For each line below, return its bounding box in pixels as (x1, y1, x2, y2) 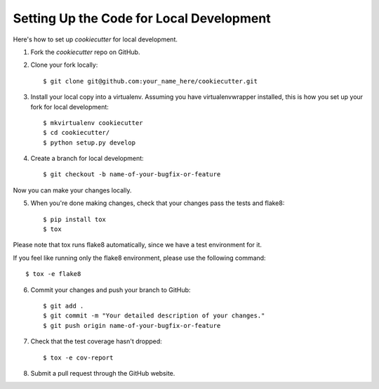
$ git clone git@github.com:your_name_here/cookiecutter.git (43, 77, 258, 85)
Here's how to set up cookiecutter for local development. (13, 35, 178, 44)
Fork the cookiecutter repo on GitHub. (30, 48, 140, 56)
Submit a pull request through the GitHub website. (30, 369, 175, 377)
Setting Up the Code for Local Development (13, 11, 271, 26)
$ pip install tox (43, 215, 107, 223)
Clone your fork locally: (30, 60, 98, 70)
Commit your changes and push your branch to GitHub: (30, 285, 191, 294)
